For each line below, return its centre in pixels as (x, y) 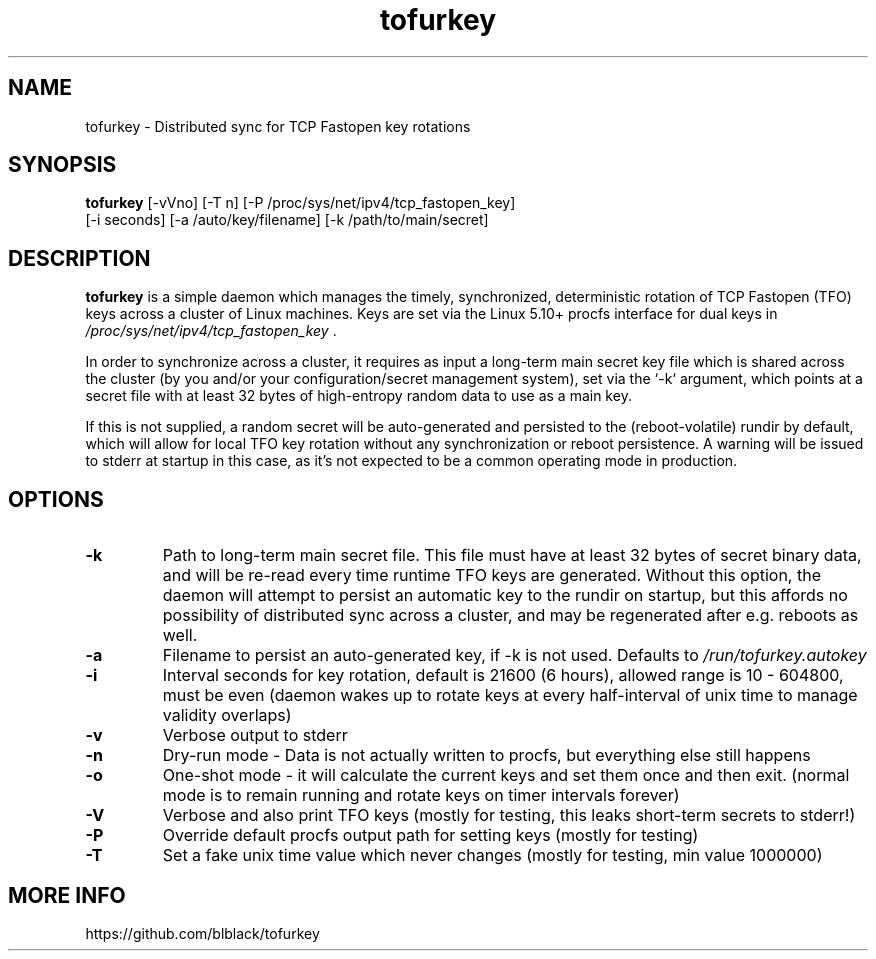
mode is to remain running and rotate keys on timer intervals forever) (421, 795)
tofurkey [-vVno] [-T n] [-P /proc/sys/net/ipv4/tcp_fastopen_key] (300, 203)
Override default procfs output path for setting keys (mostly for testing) (430, 835)
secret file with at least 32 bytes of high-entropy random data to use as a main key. (358, 396)
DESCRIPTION (79, 258)
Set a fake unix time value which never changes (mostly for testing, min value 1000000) (492, 855)
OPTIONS (56, 499)
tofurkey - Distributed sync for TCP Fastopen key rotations (278, 126)
